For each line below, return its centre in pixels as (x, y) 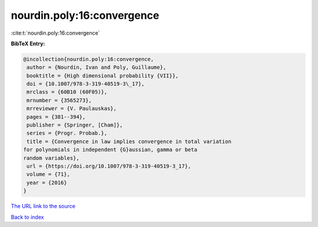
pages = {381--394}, (56, 117)
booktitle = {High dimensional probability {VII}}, (103, 76)
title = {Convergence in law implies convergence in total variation (129, 141)
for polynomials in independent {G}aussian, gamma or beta (110, 150)
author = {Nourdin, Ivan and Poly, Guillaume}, (97, 67)
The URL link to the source (43, 206)
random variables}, (51, 158)
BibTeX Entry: (28, 44)
